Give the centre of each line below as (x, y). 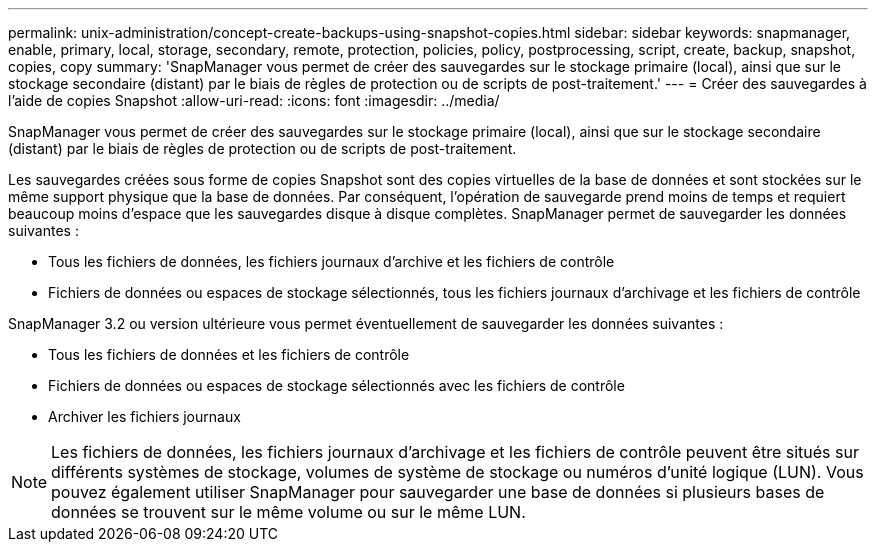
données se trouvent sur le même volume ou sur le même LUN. (288, 512)
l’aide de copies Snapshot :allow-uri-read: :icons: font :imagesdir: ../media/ (254, 100)
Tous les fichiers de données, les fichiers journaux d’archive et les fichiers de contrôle (331, 261)
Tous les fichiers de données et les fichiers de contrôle (229, 354)
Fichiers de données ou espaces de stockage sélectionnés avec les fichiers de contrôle (336, 385)
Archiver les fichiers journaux (144, 416)
